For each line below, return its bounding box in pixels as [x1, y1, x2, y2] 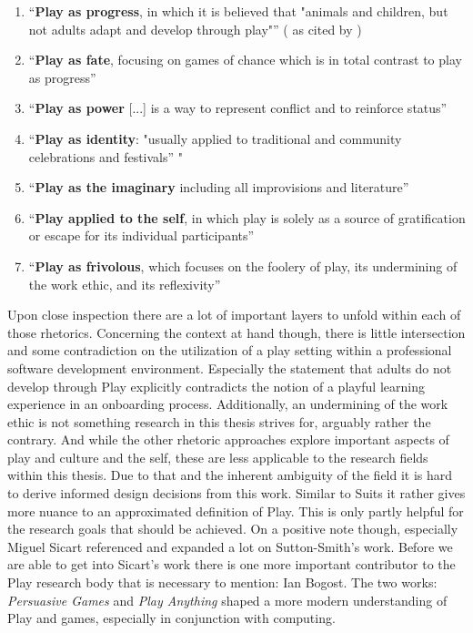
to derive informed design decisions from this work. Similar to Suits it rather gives [7, 484, 466, 503]
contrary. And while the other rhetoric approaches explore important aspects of [7, 430, 449, 449]
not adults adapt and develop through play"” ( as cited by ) [28, 19, 362, 38]
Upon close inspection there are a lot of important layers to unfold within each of [7, 305, 461, 324]
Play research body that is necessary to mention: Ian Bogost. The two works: [7, 573, 438, 592]
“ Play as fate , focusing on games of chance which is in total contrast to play [28, 50, 462, 69]
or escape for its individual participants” [28, 226, 255, 245]
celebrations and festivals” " [28, 147, 184, 166]
